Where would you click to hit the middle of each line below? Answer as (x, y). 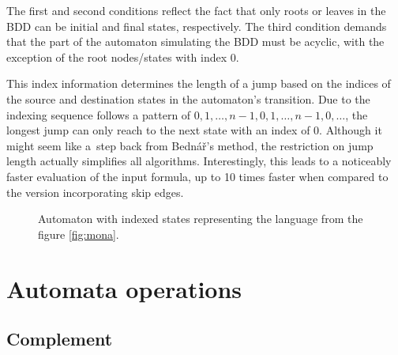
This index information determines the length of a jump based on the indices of (199, 83)
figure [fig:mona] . (79, 234)
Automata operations (124, 288)
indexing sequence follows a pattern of (99, 114)
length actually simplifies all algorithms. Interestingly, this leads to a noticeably (199, 161)
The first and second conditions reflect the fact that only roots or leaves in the (196, 10)
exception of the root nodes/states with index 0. (123, 57)
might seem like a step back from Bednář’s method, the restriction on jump (190, 145)
